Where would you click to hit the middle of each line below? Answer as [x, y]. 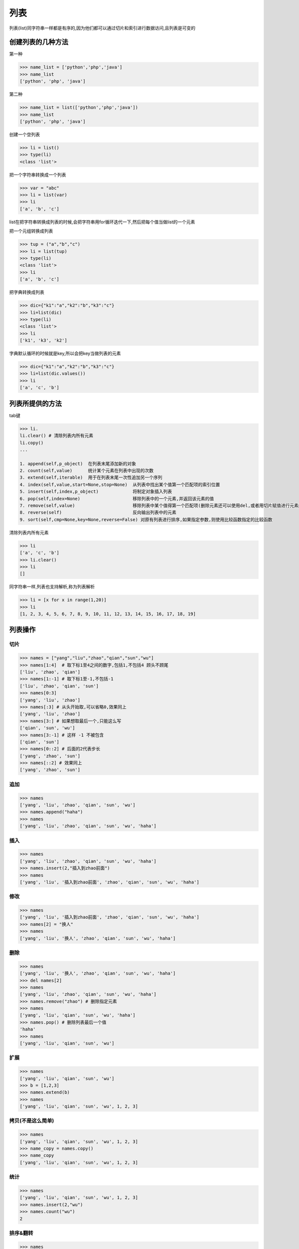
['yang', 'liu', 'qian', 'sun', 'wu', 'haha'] [77, 1015]
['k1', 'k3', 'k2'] [43, 340]
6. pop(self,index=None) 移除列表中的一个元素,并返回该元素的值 [117, 499]
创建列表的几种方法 [39, 42]
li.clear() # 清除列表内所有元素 [57, 436]
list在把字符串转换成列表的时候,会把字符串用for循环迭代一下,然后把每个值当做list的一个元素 [102, 222]
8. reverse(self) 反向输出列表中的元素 [98, 513]
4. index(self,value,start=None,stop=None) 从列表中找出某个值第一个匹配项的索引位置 [120, 484]
